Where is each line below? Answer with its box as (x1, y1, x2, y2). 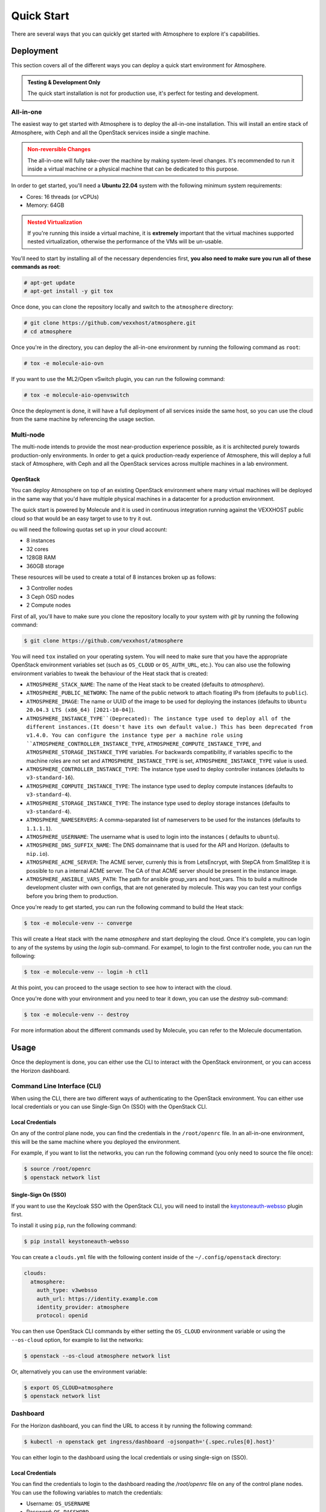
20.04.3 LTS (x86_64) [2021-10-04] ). (26, 706, 135, 714)
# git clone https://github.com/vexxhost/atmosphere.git (24, 319, 196, 327)
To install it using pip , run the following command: (11, 1222, 137, 1229)
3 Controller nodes (26, 584, 73, 592)
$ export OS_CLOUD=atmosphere (24, 1384, 113, 1391)
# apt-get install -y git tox (24, 288, 113, 295)
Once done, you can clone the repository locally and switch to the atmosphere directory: (11, 303, 234, 311)
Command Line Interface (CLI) (11, 1082, 101, 1090)
